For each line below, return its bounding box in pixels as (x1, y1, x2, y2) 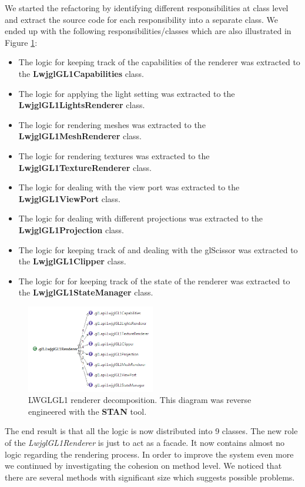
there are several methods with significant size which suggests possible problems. (5, 471, 295, 483)
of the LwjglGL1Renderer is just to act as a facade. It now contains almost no (5, 436, 285, 448)
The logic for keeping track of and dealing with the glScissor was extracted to (18, 243, 298, 256)
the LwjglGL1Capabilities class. (18, 67, 144, 79)
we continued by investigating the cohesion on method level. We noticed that (5, 459, 282, 472)
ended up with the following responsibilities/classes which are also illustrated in (5, 25, 291, 37)
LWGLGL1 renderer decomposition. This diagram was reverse (28, 394, 252, 406)
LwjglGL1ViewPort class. (18, 192, 120, 204)
